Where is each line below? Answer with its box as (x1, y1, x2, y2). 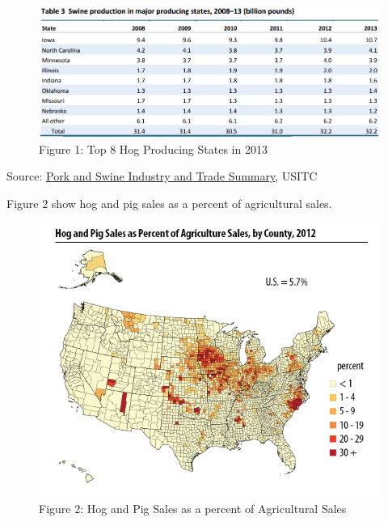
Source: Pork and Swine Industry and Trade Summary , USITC (6, 168, 318, 185)
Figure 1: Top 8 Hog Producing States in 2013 (39, 140, 268, 157)
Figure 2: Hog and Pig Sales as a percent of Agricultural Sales (39, 500, 347, 517)
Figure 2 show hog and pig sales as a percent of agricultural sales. (6, 194, 332, 211)
